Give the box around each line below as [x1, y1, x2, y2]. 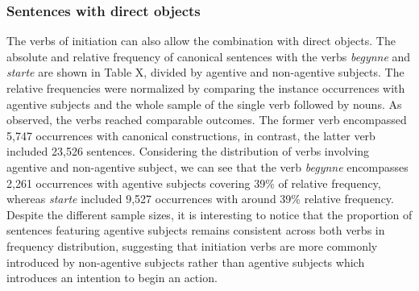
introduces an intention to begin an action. [6, 269, 218, 286]
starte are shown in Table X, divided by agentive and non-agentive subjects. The [6, 64, 404, 81]
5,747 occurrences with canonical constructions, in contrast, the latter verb [6, 127, 375, 143]
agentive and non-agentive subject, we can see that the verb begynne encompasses [6, 158, 409, 175]
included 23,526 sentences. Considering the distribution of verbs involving [6, 143, 370, 160]
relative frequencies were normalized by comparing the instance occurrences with [6, 80, 405, 96]
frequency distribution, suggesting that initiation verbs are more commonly [6, 237, 378, 254]
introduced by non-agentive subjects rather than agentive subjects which [6, 253, 365, 270]
